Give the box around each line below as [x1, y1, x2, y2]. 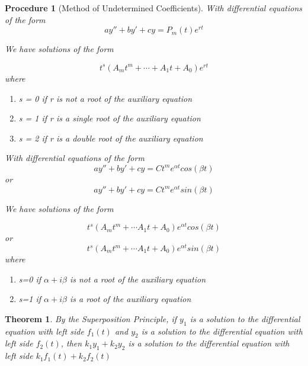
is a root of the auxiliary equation [69, 293, 191, 305]
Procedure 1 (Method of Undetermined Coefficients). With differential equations [5, 2, 302, 14]
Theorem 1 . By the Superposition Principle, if [5, 312, 177, 325]
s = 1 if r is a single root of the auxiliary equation [18, 112, 201, 124]
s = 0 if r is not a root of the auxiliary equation [18, 92, 192, 104]
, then [60, 337, 82, 349]
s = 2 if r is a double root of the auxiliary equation [18, 131, 203, 144]
